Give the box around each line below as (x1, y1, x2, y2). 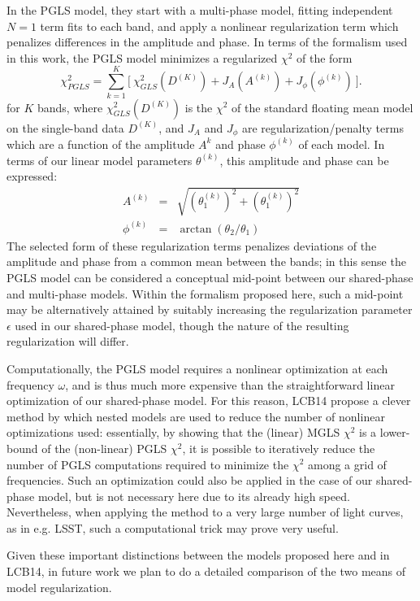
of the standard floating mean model (232, 98, 414, 115)
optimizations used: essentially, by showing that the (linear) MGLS (6, 424, 340, 441)
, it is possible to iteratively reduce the (182, 439, 375, 456)
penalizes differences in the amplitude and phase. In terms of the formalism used (6, 33, 408, 50)
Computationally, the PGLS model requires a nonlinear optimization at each (6, 359, 388, 377)
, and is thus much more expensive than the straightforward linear (65, 376, 395, 393)
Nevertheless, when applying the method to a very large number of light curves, (6, 503, 404, 520)
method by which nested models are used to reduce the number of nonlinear (6, 407, 385, 425)
